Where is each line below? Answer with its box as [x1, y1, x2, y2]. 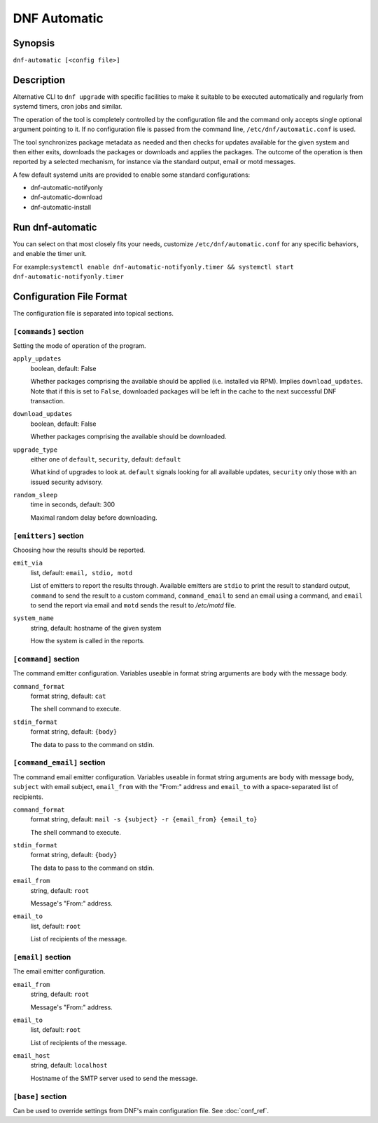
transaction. [30, 396, 65, 405]
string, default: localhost [30, 1061, 108, 1070]
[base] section [13, 1091, 67, 1101]
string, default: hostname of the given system [30, 624, 162, 632]
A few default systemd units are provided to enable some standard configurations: [13, 170, 251, 179]
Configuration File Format [13, 290, 127, 302]
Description [13, 74, 66, 86]
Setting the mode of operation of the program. [13, 342, 146, 350]
